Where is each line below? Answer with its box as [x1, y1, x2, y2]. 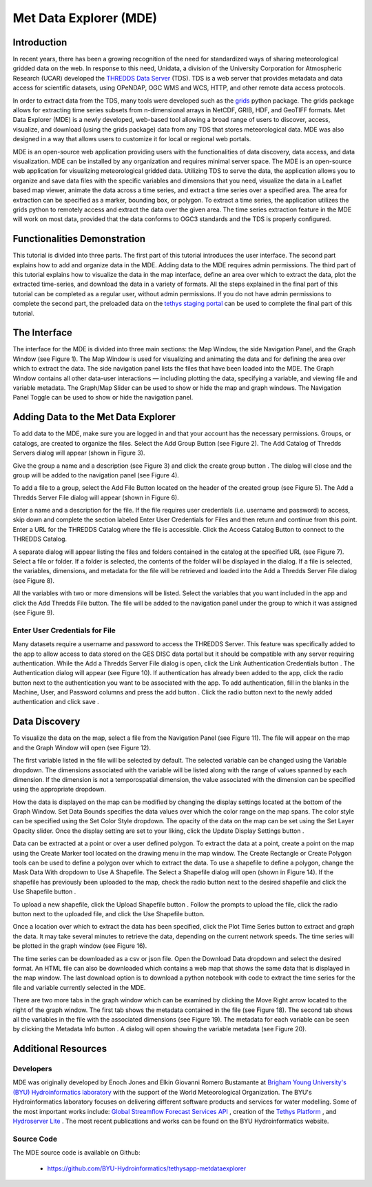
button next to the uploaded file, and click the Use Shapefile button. [12, 910, 205, 918]
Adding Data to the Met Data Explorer [12, 411, 176, 423]
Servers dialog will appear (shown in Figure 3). [12, 448, 145, 457]
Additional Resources [12, 1043, 107, 1055]
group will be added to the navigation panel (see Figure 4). [12, 471, 179, 479]
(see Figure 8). [12, 576, 55, 585]
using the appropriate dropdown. [12, 785, 107, 794]
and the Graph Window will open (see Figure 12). [12, 743, 152, 752]
